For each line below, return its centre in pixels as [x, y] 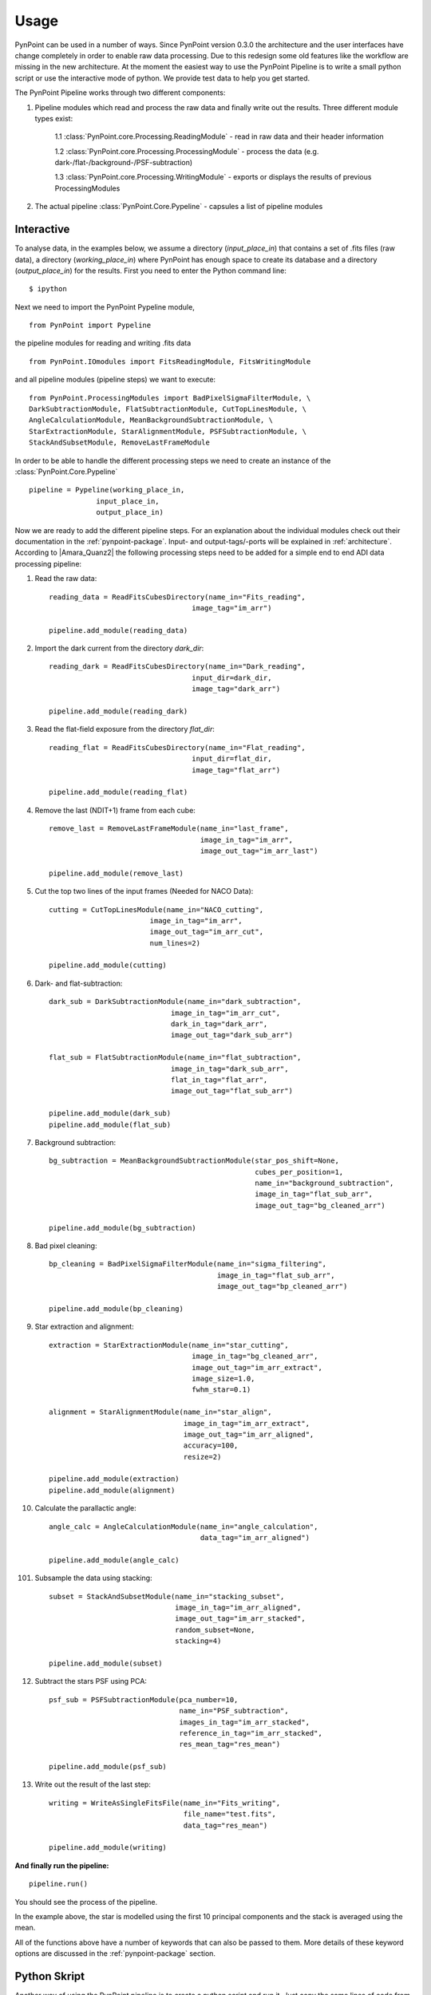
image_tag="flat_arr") [236, 770]
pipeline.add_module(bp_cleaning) [116, 1309]
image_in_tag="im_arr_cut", [225, 1013]
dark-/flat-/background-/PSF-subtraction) [124, 163]
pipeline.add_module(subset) [106, 1663]
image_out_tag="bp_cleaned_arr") [282, 1286]
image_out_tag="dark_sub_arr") [231, 1035]
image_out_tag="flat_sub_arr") [231, 1091]
